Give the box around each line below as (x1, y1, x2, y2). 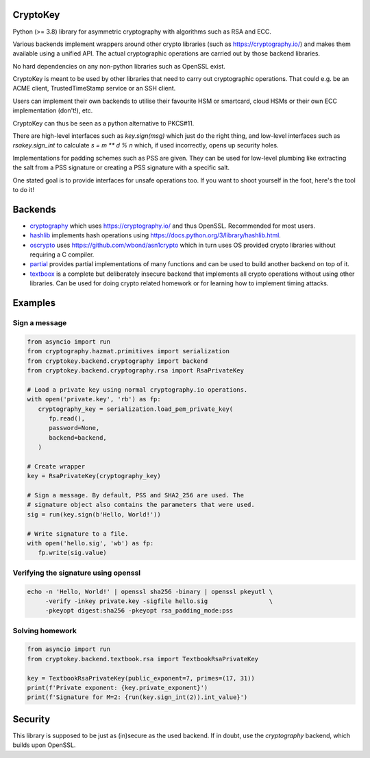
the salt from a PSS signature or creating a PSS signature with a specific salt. (12, 163, 230, 171)
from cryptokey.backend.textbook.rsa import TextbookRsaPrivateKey (27, 655, 259, 663)
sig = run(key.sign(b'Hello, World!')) (27, 510, 161, 518)
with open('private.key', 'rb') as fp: (27, 395, 161, 403)
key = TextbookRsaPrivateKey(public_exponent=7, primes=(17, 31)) (27, 674, 255, 682)
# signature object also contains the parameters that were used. (27, 501, 255, 509)
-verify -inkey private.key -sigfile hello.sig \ (45, 597, 273, 605)
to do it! (12, 185, 34, 193)
